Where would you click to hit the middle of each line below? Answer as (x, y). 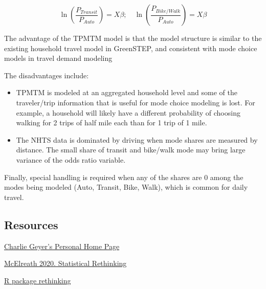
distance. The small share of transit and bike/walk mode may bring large (131, 150)
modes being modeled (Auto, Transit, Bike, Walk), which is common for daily (126, 187)
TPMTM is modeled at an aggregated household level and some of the (127, 92)
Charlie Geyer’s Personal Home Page (62, 246)
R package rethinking (38, 280)
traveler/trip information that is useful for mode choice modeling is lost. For (136, 102)
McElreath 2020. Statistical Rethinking (65, 263)
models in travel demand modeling (58, 58)
